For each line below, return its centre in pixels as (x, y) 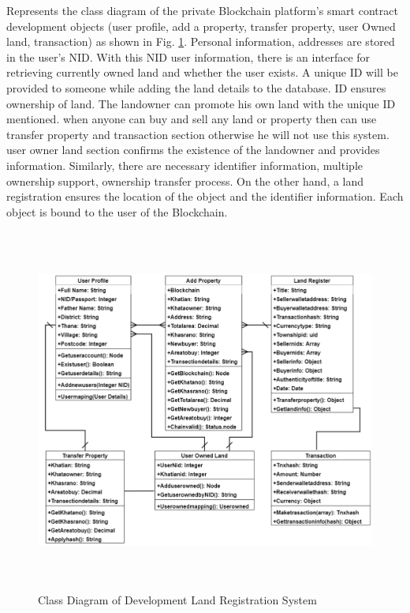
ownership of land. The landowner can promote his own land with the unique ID (201, 103)
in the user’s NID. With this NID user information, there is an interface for (188, 56)
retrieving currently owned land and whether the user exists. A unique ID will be (202, 72)
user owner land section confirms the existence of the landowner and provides (193, 150)
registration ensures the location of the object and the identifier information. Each (205, 196)
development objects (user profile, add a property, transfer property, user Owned (201, 26)
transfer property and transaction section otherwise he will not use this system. (198, 134)
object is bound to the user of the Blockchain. (117, 211)
